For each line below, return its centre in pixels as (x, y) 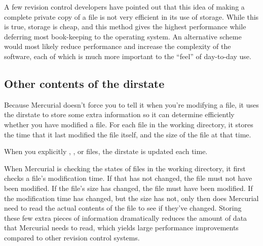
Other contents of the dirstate (84, 83)
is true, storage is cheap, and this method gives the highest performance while (125, 27)
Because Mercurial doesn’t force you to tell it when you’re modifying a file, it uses (131, 104)
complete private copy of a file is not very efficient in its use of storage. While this (131, 16)
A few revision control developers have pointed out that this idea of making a (124, 7)
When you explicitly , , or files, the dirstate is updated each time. (106, 151)
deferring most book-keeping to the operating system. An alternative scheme (123, 36)
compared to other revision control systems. (72, 237)
